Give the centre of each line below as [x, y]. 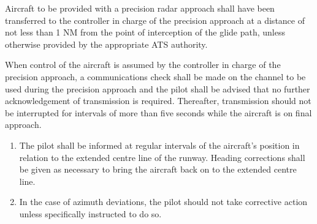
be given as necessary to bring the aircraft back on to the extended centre [158, 169]
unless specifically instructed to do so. [90, 213]
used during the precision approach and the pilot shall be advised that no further [158, 88]
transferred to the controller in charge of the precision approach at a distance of [155, 20]
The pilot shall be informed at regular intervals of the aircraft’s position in [159, 145]
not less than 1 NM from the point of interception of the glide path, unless [145, 32]
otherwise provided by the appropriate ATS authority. [106, 44]
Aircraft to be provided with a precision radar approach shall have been [140, 8]
